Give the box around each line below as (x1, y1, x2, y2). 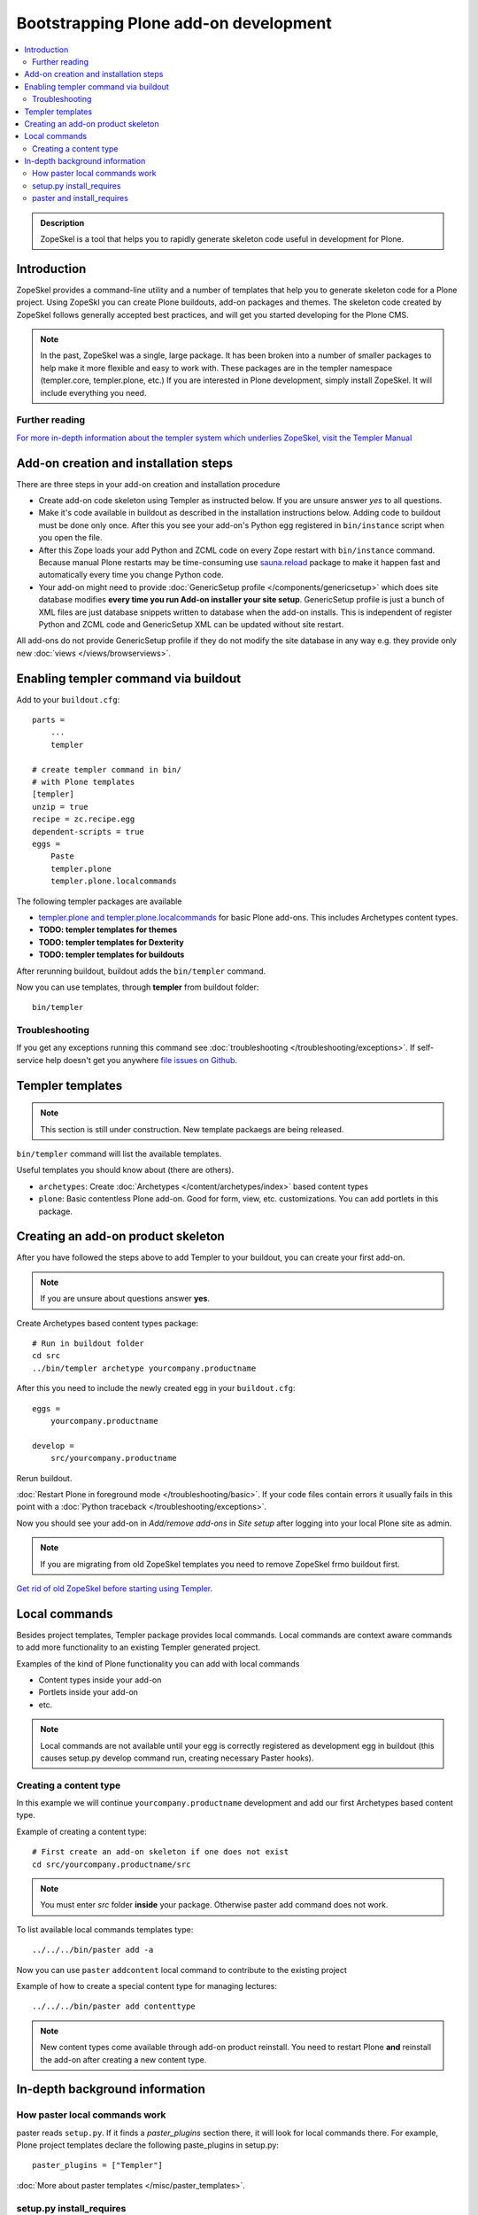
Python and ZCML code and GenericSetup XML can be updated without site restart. (38, 619, 344, 629)
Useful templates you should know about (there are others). (16, 1165, 235, 1176)
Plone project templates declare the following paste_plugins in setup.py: (16, 2140, 279, 2150)
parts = (32, 715, 66, 726)
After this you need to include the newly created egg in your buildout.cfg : (16, 1383, 296, 1394)
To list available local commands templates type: (16, 1924, 194, 1935)
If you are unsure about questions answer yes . (40, 1294, 210, 1304)
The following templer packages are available (16, 896, 182, 906)
